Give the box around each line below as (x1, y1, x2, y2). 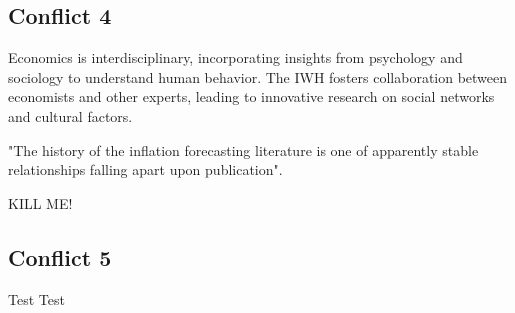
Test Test (8, 288, 65, 309)
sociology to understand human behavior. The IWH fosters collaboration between (8, 66, 508, 87)
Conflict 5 (8, 241, 112, 272)
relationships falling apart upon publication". (8, 159, 283, 180)
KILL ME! (8, 192, 73, 213)
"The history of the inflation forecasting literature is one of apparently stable (8, 139, 479, 160)
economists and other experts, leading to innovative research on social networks (8, 86, 495, 107)
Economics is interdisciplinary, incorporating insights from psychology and (8, 47, 463, 68)
